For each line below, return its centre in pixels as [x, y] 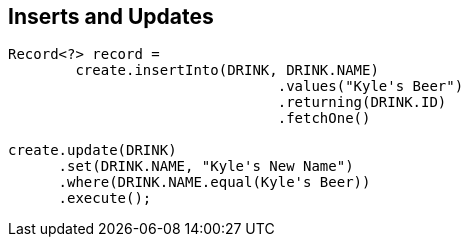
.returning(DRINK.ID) [362, 102]
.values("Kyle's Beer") [370, 86]
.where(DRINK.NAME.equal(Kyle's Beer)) [214, 182]
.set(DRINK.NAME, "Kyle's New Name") [206, 166]
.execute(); [105, 198]
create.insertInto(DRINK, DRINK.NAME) [227, 70]
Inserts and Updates [111, 16]
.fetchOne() [324, 118]
